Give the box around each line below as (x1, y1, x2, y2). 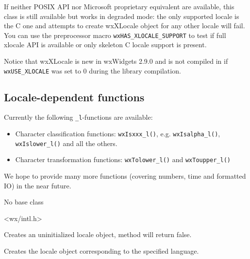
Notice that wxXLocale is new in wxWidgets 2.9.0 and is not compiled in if (4, 56, 228, 66)
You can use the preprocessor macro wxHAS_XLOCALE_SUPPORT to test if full (4, 30, 226, 40)
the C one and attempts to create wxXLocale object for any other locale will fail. (4, 20, 245, 31)
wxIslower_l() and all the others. (15, 138, 117, 148)
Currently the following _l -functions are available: (4, 112, 153, 122)
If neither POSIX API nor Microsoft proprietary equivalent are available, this (4, 1, 234, 11)
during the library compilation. (89, 65, 181, 75)
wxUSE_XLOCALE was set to (4, 65, 81, 75)
